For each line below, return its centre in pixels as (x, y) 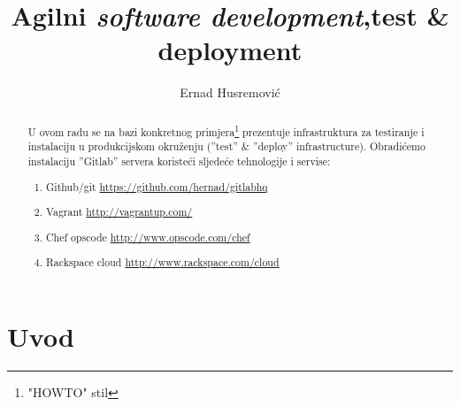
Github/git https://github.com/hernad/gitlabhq (157, 186)
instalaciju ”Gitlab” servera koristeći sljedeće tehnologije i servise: (179, 161)
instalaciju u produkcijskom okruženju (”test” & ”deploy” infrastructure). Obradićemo (226, 146)
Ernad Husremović (230, 92)
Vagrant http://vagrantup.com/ (119, 212)
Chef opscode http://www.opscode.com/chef (148, 237)
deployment (230, 50)
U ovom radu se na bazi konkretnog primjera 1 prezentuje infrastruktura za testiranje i (226, 130)
